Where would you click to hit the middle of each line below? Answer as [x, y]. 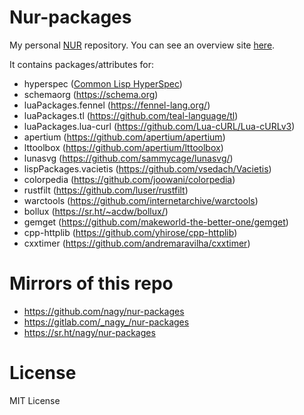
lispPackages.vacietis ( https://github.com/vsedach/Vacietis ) [147, 168]
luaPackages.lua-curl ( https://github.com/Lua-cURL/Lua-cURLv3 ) [159, 126]
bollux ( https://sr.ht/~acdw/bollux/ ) [96, 211]
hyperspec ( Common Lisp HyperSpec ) [103, 83]
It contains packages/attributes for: [82, 64]
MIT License [35, 400]
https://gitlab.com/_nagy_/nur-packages [106, 322]
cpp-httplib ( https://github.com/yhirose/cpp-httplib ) [130, 232]
